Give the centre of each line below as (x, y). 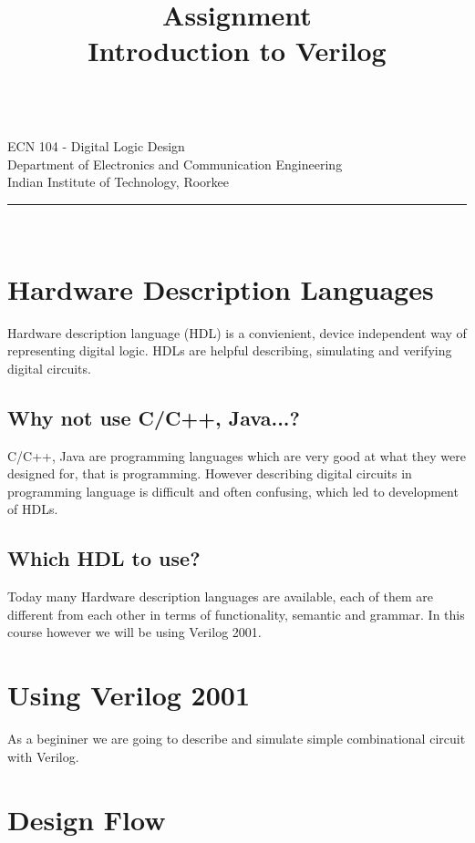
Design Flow (87, 819)
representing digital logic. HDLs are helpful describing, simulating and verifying (230, 350)
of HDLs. (33, 509)
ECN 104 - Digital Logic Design (96, 146)
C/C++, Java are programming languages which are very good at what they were (237, 455)
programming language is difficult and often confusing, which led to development (233, 491)
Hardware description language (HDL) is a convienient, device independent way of (237, 332)
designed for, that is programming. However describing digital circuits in (210, 473)
